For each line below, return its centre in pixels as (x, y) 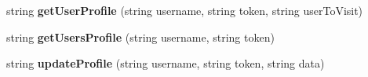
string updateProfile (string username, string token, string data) (166, 63)
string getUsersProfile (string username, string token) (140, 37)
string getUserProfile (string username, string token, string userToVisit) (185, 10)
